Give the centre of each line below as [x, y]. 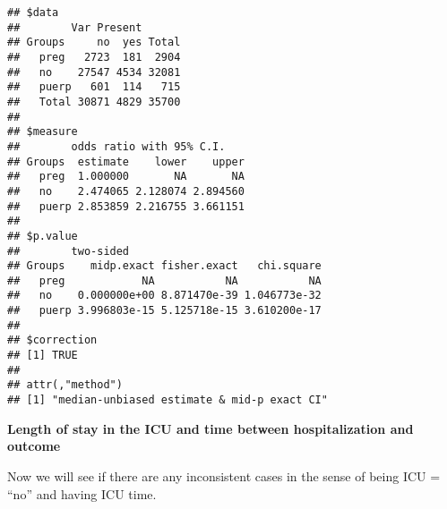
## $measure [43, 132]
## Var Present [75, 27]
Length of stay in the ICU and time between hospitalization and [211, 428]
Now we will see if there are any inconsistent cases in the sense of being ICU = [224, 475]
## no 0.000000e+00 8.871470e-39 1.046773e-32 [164, 296]
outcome [34, 446]
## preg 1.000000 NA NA [126, 177]
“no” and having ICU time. [82, 493]
